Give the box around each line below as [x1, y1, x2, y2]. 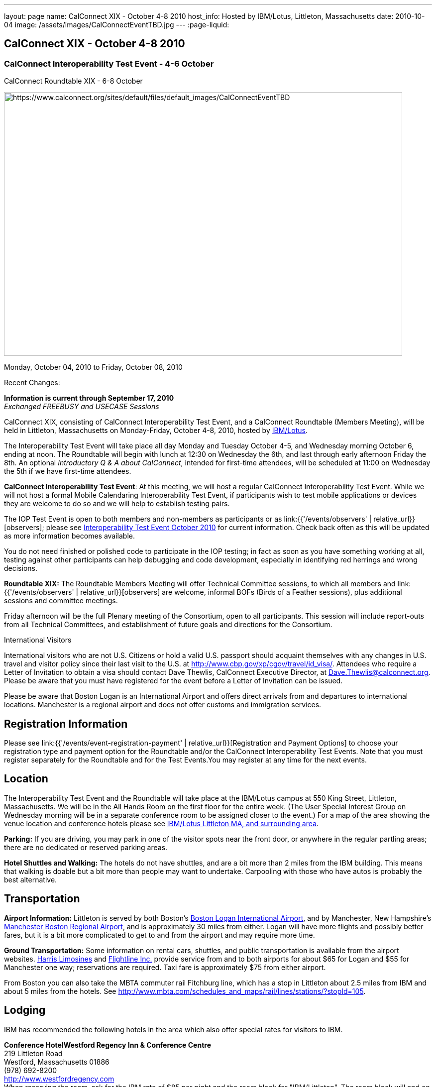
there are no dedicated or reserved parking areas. [4, 843, 168, 852]
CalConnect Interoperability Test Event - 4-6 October [4, 58, 214, 69]
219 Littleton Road [4, 1049, 63, 1058]
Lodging [4, 1004, 46, 1017]
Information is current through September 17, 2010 [4, 394, 174, 403]
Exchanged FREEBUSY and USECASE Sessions [4, 402, 159, 411]
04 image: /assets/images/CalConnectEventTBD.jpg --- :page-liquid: [4, 20, 229, 29]
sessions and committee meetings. [4, 596, 118, 605]
